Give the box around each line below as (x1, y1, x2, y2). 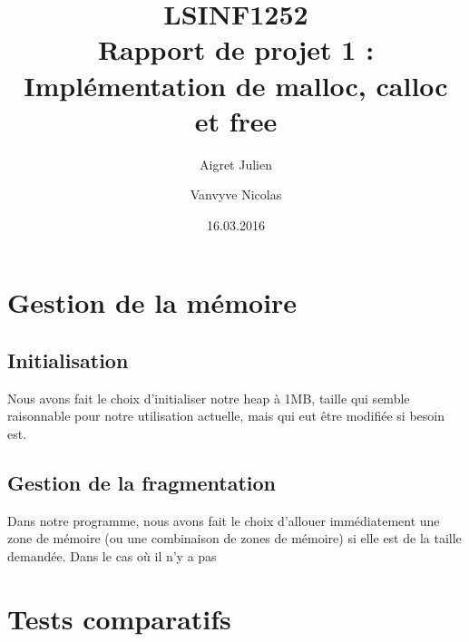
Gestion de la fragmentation (7, 469, 276, 497)
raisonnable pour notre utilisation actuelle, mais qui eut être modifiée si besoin (7, 406, 445, 425)
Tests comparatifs (7, 599, 231, 637)
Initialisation (7, 346, 129, 374)
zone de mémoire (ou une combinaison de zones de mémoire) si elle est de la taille (7, 529, 462, 548)
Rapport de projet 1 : (97, 31, 375, 68)
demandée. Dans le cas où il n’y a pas (7, 547, 217, 566)
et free (194, 102, 278, 139)
